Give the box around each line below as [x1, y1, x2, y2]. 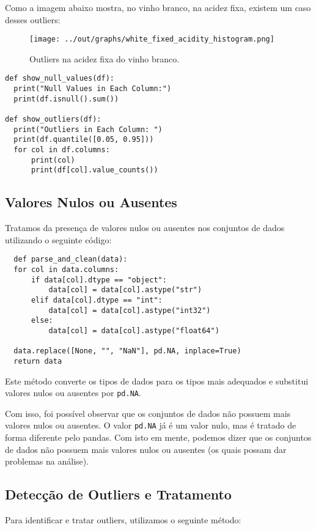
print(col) [31, 155, 75, 164]
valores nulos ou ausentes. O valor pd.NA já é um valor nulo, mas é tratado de [5, 419, 296, 432]
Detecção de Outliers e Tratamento [5, 485, 232, 504]
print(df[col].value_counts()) [31, 166, 158, 175]
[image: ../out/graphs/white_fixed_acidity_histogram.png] [29, 35, 274, 44]
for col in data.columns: [13, 265, 119, 274]
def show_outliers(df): [5, 115, 101, 124]
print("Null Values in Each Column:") [13, 84, 172, 94]
